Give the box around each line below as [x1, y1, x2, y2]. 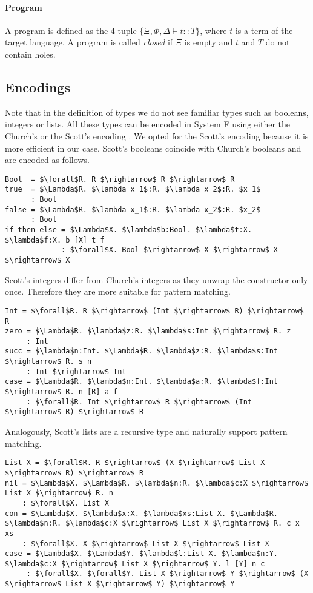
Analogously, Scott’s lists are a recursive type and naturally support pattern [5, 425, 288, 438]
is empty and [184, 36, 233, 49]
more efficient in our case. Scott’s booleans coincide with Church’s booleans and [5, 141, 301, 154]
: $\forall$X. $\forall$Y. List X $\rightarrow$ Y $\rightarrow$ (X [26, 569, 309, 578]
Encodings [5, 77, 70, 96]
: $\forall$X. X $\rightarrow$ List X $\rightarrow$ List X [22, 539, 269, 548]
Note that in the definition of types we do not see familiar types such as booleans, [5, 106, 309, 118]
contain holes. [5, 47, 56, 60]
